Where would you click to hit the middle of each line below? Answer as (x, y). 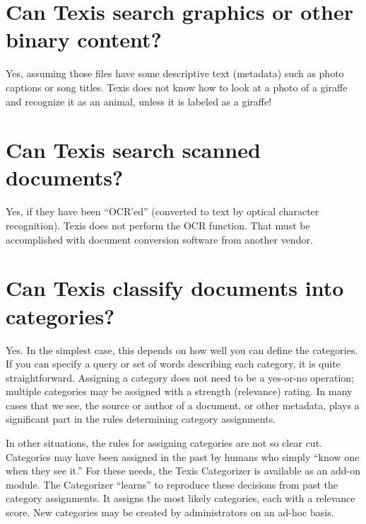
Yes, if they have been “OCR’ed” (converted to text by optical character (163, 211)
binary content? (84, 39)
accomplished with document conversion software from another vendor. (159, 239)
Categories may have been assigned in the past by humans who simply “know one (183, 456)
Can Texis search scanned (133, 150)
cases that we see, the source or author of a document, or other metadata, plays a (183, 405)
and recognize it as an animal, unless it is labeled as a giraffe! (139, 101)
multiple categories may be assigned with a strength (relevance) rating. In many (179, 391)
